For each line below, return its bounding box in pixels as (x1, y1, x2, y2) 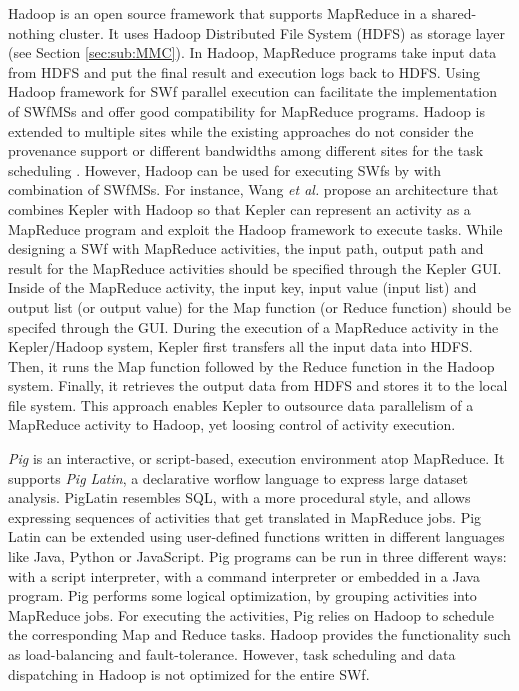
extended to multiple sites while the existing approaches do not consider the (8, 120, 474, 141)
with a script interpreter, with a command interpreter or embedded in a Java (8, 565, 480, 586)
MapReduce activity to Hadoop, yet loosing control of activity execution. (8, 414, 456, 435)
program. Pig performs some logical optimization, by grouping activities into (8, 585, 477, 606)
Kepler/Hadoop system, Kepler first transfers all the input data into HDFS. (8, 336, 473, 357)
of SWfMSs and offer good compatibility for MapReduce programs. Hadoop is (8, 100, 486, 121)
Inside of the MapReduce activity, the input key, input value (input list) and (8, 277, 477, 298)
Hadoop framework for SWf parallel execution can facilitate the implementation (8, 81, 498, 102)
